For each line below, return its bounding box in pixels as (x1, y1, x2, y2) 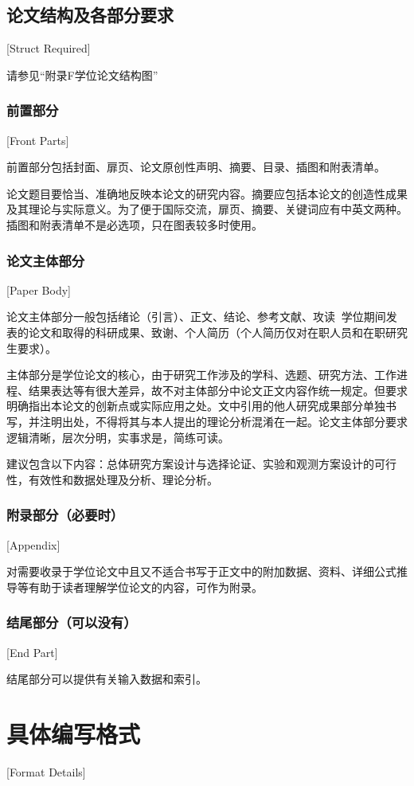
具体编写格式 (6, 717, 141, 749)
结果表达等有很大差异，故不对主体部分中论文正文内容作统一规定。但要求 (28, 381, 408, 398)
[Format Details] (6, 763, 86, 780)
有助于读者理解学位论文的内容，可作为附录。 (28, 578, 263, 595)
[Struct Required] (6, 40, 91, 57)
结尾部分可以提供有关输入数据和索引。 (6, 671, 207, 687)
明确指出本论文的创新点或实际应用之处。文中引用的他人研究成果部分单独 (6, 397, 385, 414)
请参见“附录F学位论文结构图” (6, 66, 158, 83)
